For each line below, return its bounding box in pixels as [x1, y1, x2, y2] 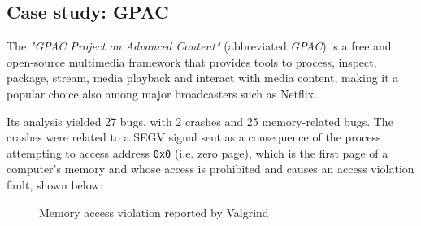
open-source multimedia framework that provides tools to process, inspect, [7, 53, 377, 70]
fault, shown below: [7, 176, 103, 193]
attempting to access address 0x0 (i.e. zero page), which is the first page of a [7, 144, 388, 161]
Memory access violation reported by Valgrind [39, 203, 269, 220]
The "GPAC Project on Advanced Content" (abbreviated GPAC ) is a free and [7, 37, 392, 54]
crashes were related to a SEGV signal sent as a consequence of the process [7, 128, 381, 146]
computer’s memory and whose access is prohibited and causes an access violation [7, 160, 414, 177]
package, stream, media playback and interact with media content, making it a [7, 69, 399, 86]
